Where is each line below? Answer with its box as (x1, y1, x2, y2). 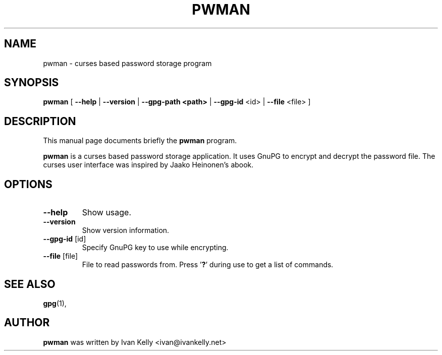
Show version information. (82, 226, 170, 235)
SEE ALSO (4, 277, 56, 290)
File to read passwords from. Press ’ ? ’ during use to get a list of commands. (82, 260, 334, 269)
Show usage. (82, 207, 132, 218)
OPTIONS (4, 177, 52, 191)
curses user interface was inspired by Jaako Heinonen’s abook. (43, 160, 254, 169)
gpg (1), (43, 299, 67, 308)
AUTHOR (4, 316, 50, 329)
